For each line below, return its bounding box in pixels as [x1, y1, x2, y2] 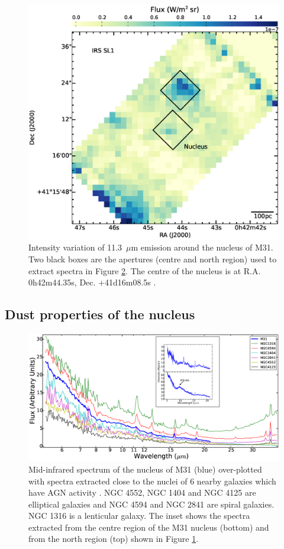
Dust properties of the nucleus [5, 305, 195, 323]
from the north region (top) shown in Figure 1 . [28, 532, 199, 545]
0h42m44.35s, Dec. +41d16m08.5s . [28, 276, 156, 288]
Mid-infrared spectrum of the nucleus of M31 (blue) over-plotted [28, 463, 262, 475]
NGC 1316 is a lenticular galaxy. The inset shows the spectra [28, 509, 250, 522]
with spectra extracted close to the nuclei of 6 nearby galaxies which [28, 474, 276, 487]
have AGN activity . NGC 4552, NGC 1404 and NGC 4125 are [28, 486, 256, 499]
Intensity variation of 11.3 [28, 241, 122, 253]
